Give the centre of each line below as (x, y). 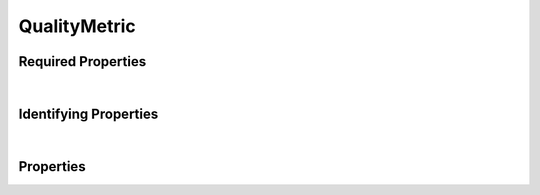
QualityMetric (77, 26)
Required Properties (82, 61)
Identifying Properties (88, 113)
